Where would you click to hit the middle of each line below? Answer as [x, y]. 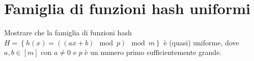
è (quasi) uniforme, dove [201, 42]
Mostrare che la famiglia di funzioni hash [68, 33]
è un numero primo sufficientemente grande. [153, 52]
